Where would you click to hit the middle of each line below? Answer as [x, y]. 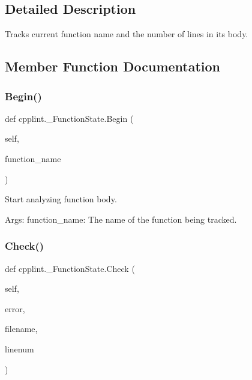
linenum [19, 348]
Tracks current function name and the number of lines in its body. [127, 34]
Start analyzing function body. [61, 199]
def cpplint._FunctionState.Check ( [70, 268]
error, [15, 308]
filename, [21, 329]
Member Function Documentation [113, 66]
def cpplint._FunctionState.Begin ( [69, 118]
